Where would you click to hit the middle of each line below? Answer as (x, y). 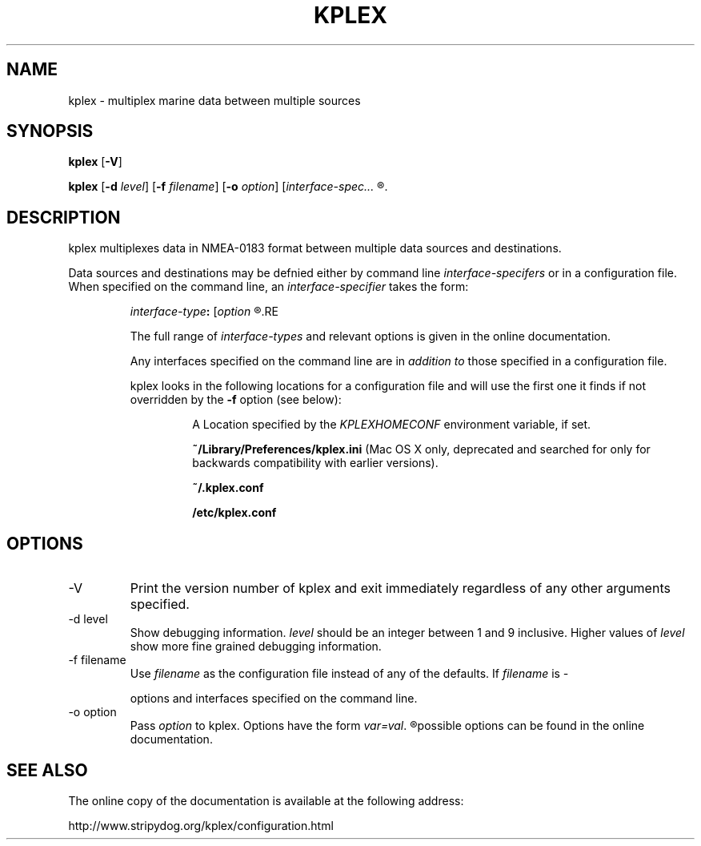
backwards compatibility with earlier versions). (315, 463)
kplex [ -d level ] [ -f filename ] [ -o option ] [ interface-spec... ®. (228, 187)
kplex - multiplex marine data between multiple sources (214, 100)
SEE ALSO (47, 770)
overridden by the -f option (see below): (236, 400)
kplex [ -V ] (95, 162)
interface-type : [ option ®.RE (204, 312)
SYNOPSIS (50, 131)
